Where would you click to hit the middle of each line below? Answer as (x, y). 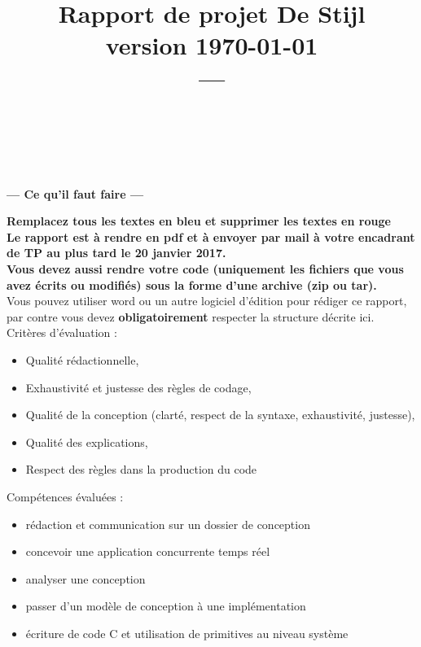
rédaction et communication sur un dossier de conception (168, 524)
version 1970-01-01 (212, 45)
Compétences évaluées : (65, 496)
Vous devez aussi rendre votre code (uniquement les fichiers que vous (205, 269)
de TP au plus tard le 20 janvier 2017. (116, 253)
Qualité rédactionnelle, (82, 360)
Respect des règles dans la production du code (141, 469)
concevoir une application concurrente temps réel (148, 551)
